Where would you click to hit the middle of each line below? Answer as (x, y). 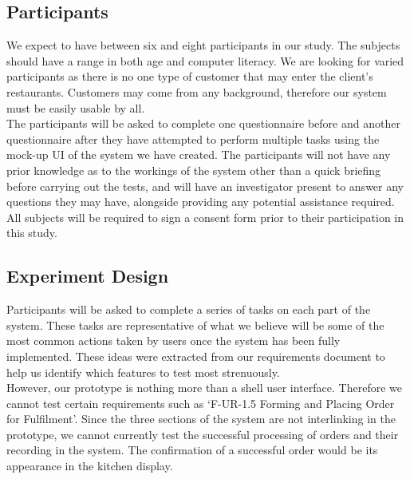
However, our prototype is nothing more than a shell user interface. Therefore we (204, 388)
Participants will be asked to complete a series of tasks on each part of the (189, 309)
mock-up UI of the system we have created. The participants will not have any (199, 154)
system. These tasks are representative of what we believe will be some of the (195, 325)
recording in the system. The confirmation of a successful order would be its (192, 450)
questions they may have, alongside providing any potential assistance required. (201, 202)
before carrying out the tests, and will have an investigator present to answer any (205, 186)
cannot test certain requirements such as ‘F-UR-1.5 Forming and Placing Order (201, 403)
